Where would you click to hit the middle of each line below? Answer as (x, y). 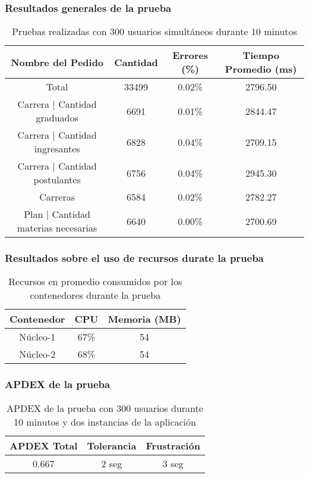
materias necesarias (57, 228)
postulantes (57, 180)
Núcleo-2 (37, 354)
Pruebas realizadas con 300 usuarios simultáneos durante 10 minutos (154, 32)
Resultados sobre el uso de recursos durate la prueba (134, 258)
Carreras (57, 197)
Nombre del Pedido (57, 62)
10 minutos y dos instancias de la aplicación (105, 421)
